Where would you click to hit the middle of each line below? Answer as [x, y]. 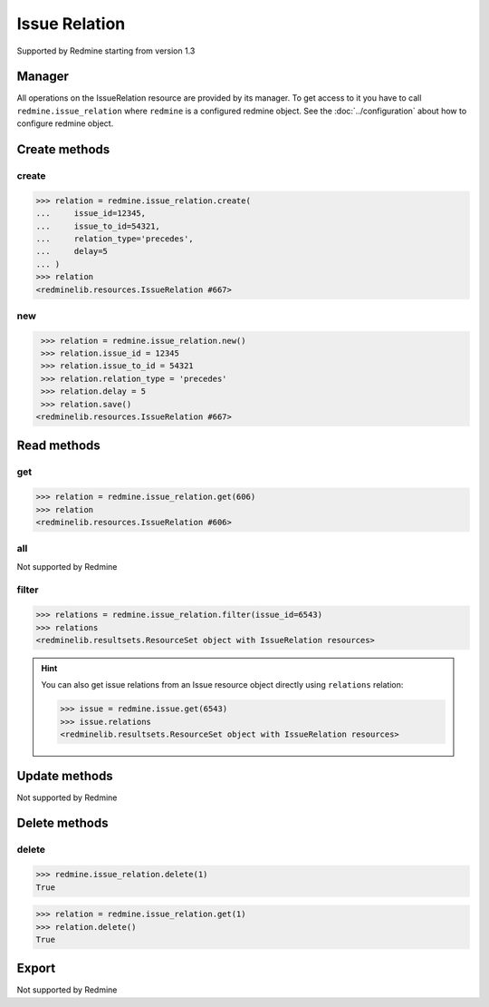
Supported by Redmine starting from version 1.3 [106, 51]
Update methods [65, 776]
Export [36, 968]
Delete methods [62, 823]
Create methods [63, 150]
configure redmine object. [65, 123]
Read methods [59, 446]
